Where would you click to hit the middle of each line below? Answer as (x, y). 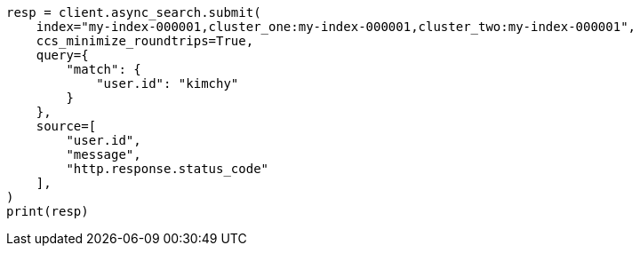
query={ (62, 55)
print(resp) (48, 211)
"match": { (104, 69)
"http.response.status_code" (168, 169)
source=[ (66, 126)
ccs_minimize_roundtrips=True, (145, 41)
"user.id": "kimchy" (168, 83)
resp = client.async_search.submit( (134, 12)
